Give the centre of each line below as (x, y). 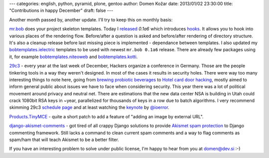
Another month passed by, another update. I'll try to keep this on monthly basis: (91, 19)
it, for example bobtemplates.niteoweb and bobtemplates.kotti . (73, 57)
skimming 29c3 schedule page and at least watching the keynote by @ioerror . (89, 107)
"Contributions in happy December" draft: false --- (61, 10)
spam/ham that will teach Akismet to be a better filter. (64, 140)
